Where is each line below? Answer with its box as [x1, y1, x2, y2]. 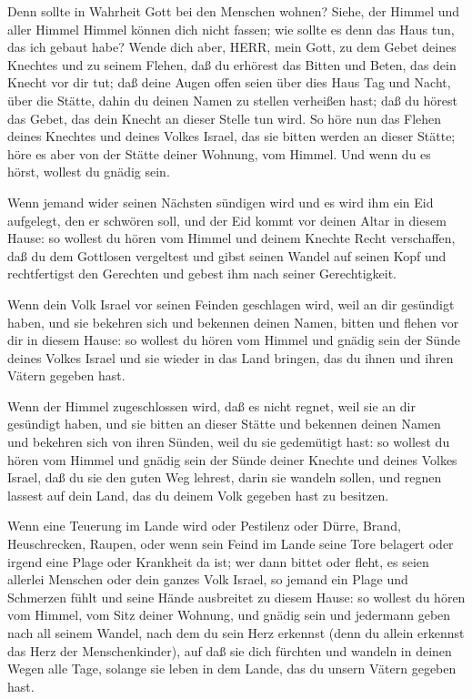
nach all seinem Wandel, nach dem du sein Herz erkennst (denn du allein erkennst [7, 623, 465, 642]
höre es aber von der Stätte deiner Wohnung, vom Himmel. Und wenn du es [7, 144, 431, 163]
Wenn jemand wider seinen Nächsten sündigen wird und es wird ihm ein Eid [7, 192, 434, 211]
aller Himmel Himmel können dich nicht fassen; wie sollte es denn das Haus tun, [7, 19, 455, 38]
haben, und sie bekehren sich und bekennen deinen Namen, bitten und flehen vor [7, 312, 459, 331]
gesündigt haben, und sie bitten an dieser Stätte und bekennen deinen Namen [7, 414, 441, 433]
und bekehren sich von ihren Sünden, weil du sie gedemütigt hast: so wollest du [7, 432, 450, 451]
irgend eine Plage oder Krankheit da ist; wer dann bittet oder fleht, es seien [7, 552, 429, 571]
